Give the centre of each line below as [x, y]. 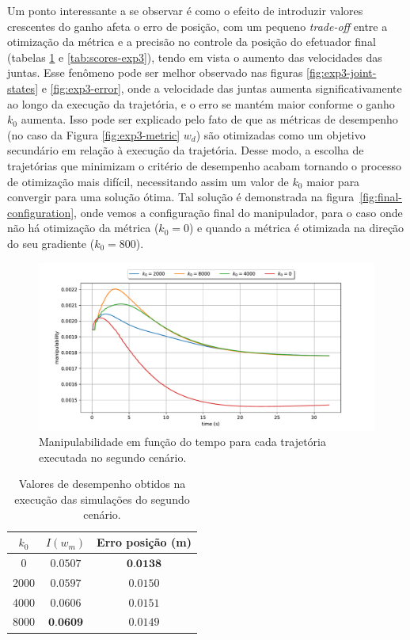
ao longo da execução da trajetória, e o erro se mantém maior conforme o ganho [201, 103]
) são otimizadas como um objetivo [281, 134]
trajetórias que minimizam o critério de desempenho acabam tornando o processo [204, 165]
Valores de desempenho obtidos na [102, 484]
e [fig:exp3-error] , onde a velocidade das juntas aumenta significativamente [222, 88]
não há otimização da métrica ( [83, 228]
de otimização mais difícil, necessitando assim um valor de [148, 181]
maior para [333, 181]
